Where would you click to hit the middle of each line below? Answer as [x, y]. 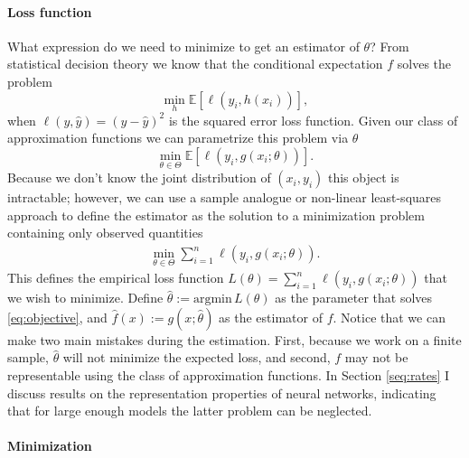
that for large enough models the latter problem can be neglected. [190, 411]
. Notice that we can [389, 317]
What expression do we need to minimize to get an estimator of [183, 46]
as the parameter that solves [354, 298]
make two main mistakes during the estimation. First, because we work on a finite [234, 339]
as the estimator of [271, 317]
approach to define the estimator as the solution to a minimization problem [216, 215]
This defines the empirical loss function [116, 278]
